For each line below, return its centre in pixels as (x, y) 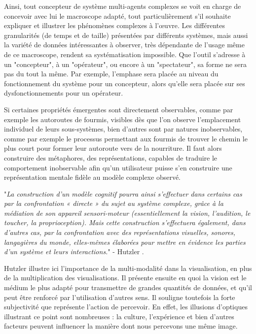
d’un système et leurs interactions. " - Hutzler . (74, 251)
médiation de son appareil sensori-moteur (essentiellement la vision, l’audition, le (127, 213)
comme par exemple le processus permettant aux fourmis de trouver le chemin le (126, 138)
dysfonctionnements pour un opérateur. (64, 93)
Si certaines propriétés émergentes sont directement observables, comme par (119, 109)
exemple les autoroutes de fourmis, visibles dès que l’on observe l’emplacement (123, 119)
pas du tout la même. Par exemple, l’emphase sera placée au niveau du (111, 74)
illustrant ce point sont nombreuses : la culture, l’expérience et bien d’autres (119, 316)
